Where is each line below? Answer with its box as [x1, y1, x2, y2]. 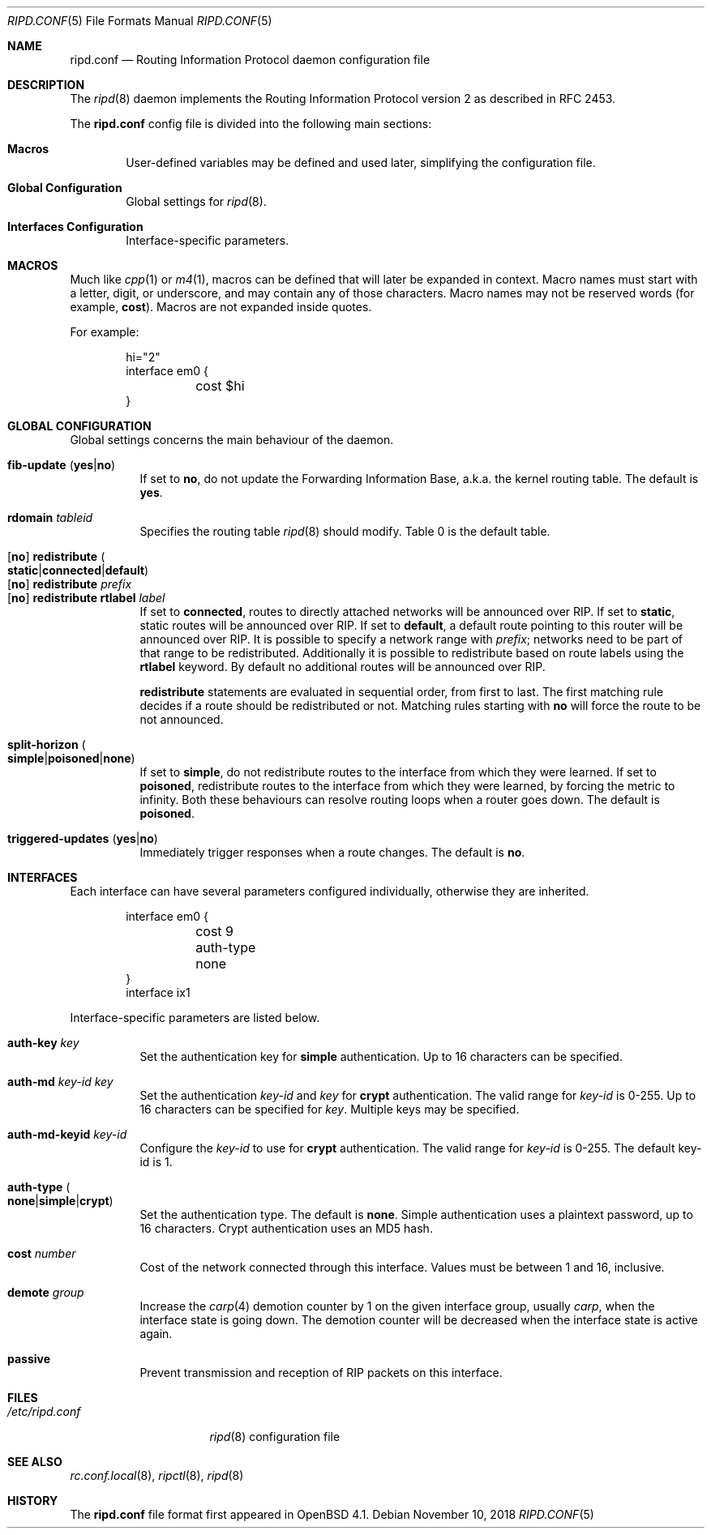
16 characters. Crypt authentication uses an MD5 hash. [139, 1221, 433, 1235]
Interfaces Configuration [7, 220, 143, 233]
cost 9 [195, 923, 234, 939]
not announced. [139, 712, 224, 726]
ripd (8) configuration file [209, 1430, 341, 1443]
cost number [7, 1246, 76, 1260]
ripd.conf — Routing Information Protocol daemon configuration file [70, 53, 430, 66]
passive [7, 1352, 51, 1366]
